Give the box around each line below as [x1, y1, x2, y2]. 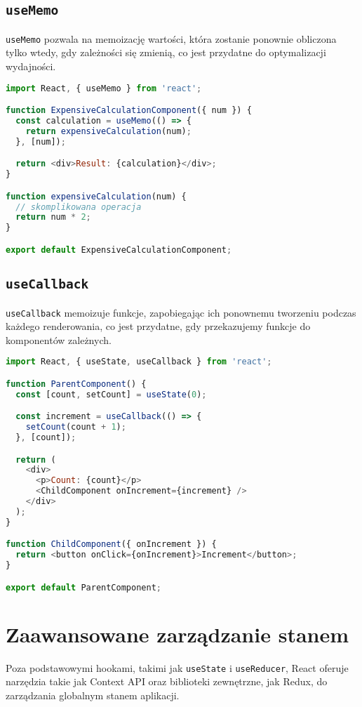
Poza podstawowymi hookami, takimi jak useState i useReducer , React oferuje [6, 660, 349, 675]
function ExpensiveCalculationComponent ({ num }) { [6, 105, 252, 116]
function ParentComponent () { [6, 378, 147, 389]
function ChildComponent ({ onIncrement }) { [6, 539, 217, 550]
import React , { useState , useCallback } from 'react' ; [6, 357, 272, 367]
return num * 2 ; [15, 212, 91, 223]
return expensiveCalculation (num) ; [25, 126, 192, 136]
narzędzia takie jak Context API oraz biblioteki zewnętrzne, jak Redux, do [6, 674, 328, 689]
